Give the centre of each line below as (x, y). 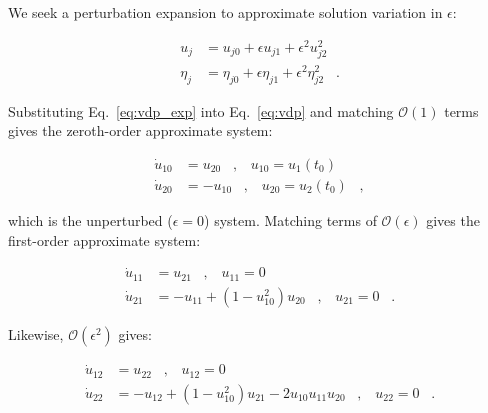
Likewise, (36, 333)
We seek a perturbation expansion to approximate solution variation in (225, 12)
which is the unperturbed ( (90, 220)
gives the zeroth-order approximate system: (140, 130)
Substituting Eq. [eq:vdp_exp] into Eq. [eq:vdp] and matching (201, 110)
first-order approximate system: (104, 239)
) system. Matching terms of (290, 220)
